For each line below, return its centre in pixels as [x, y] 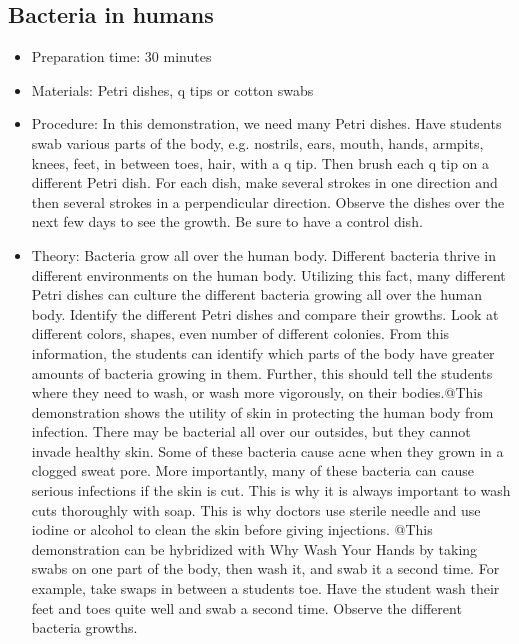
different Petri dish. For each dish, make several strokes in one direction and [264, 182]
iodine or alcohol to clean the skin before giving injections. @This [232, 529]
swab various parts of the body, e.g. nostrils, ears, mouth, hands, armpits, [257, 142]
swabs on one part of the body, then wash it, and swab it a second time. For [265, 568]
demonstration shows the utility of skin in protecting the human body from [262, 411]
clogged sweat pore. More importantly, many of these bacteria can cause [252, 470]
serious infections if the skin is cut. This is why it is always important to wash [271, 490]
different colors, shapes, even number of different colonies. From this [240, 333]
